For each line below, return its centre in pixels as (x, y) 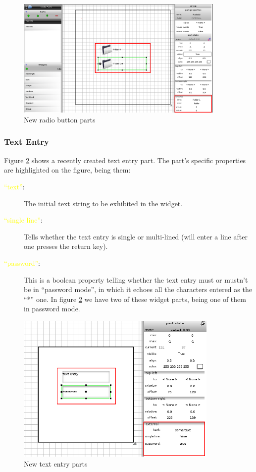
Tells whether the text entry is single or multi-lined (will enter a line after (136, 236)
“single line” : (23, 220)
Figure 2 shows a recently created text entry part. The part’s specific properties (125, 160)
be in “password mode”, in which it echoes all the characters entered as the (138, 289)
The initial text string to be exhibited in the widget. (103, 203)
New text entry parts (56, 464)
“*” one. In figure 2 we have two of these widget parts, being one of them (135, 299)
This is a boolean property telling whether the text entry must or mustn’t (136, 279)
